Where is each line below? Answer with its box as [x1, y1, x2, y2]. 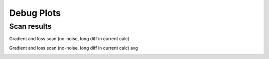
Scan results [9, 22, 52, 31]
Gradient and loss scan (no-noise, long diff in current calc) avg [9, 45, 138, 51]
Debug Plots [9, 7, 61, 18]
